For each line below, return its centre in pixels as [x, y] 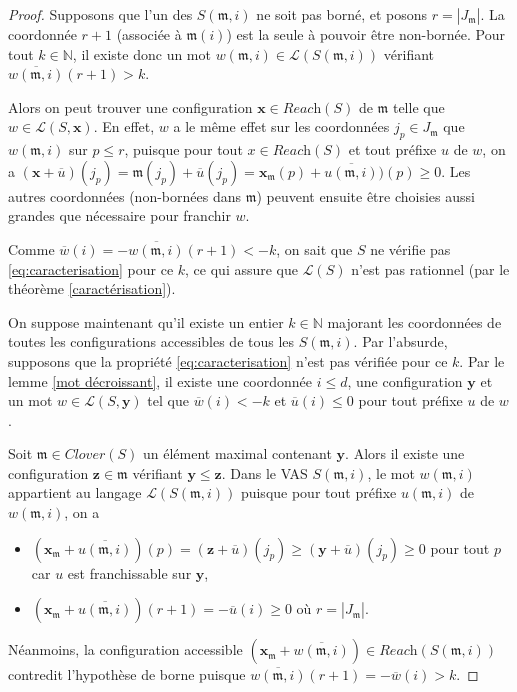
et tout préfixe [392, 149]
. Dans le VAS [264, 472]
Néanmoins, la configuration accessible [125, 649]
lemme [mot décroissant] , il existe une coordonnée [160, 380]
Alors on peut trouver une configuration [130, 106]
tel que [168, 400]
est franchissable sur [129, 572]
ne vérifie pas [410, 248]
